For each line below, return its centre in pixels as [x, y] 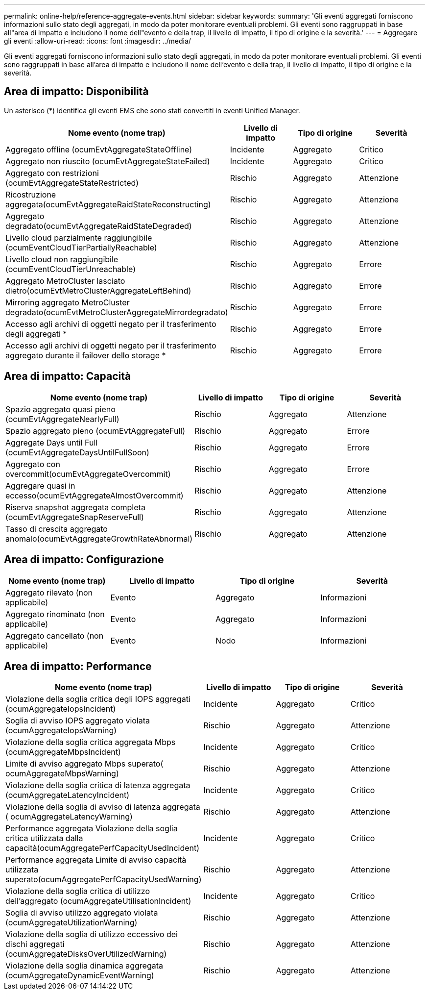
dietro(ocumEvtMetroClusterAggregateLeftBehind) [98, 290]
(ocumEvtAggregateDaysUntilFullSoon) [77, 452]
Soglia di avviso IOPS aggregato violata [78, 721]
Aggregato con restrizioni [52, 173]
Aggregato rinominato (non [55, 614]
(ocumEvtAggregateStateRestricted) [72, 183]
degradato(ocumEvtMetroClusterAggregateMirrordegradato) [117, 312]
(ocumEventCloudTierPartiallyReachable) [81, 247]
